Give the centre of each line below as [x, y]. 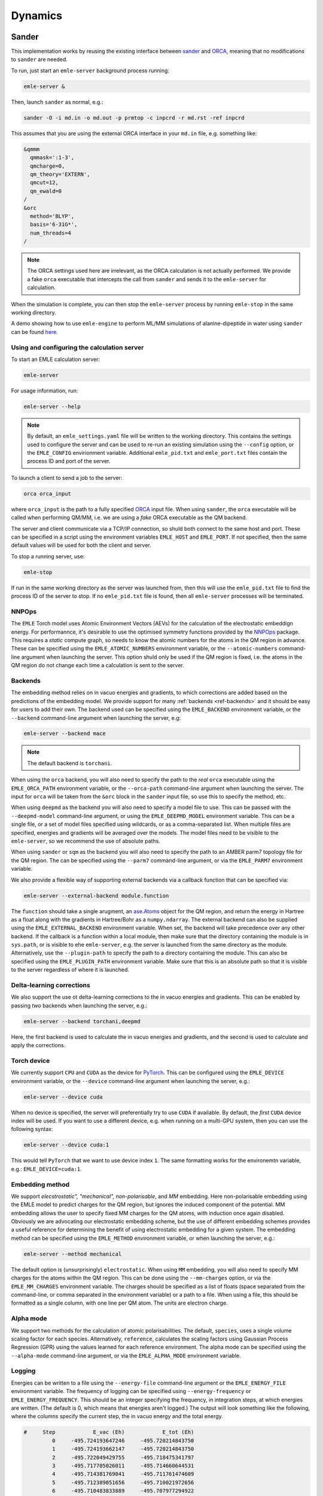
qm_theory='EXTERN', [60, 174]
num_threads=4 [51, 233]
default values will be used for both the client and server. [81, 545]
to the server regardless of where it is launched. [70, 970]
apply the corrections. [38, 1045]
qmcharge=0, [48, 166]
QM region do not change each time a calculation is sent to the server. [98, 665]
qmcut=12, [45, 183]
